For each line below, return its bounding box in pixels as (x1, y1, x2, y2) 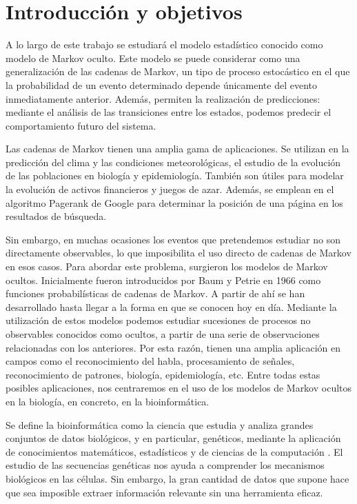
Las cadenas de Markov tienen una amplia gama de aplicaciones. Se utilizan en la (6, 141, 349, 156)
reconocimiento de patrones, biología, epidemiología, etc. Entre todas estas (6, 367, 320, 381)
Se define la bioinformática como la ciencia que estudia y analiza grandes (6, 417, 314, 432)
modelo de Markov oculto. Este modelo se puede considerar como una (6, 50, 300, 65)
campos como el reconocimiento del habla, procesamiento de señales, (6, 354, 295, 368)
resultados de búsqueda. (6, 209, 107, 223)
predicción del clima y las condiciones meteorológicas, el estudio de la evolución (6, 154, 341, 169)
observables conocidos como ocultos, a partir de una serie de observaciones (6, 327, 320, 341)
